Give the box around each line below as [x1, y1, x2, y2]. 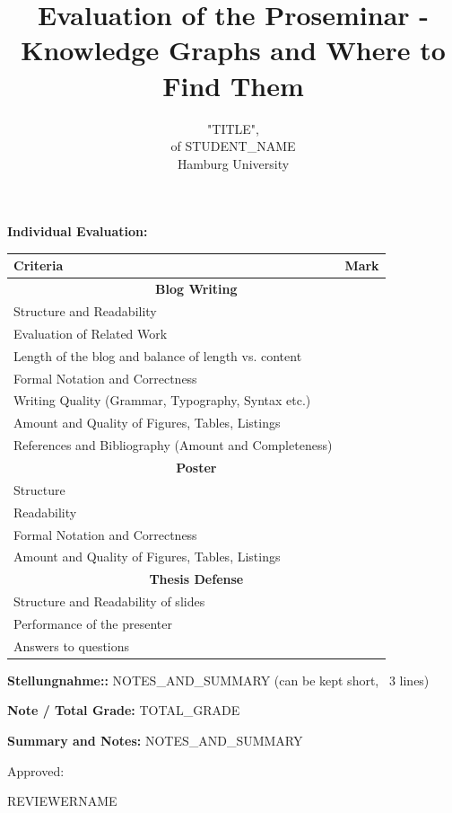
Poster [176, 457, 217, 476]
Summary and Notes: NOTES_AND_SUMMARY [7, 731, 303, 749]
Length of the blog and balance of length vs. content [13, 346, 302, 365]
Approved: [7, 761, 65, 780]
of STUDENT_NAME [170, 137, 296, 155]
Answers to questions [13, 636, 130, 655]
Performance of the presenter [13, 614, 172, 632]
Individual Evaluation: [7, 222, 148, 241]
